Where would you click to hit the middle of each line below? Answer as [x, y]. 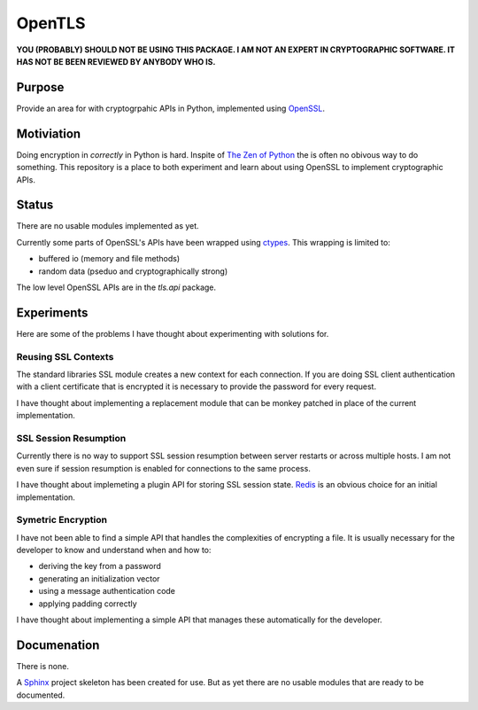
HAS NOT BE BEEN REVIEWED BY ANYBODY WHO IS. [116, 61]
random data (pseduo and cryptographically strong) [133, 271]
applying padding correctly [88, 604]
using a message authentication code [107, 591]
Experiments [52, 312]
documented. [41, 695]
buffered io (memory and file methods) [109, 259]
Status [35, 205]
